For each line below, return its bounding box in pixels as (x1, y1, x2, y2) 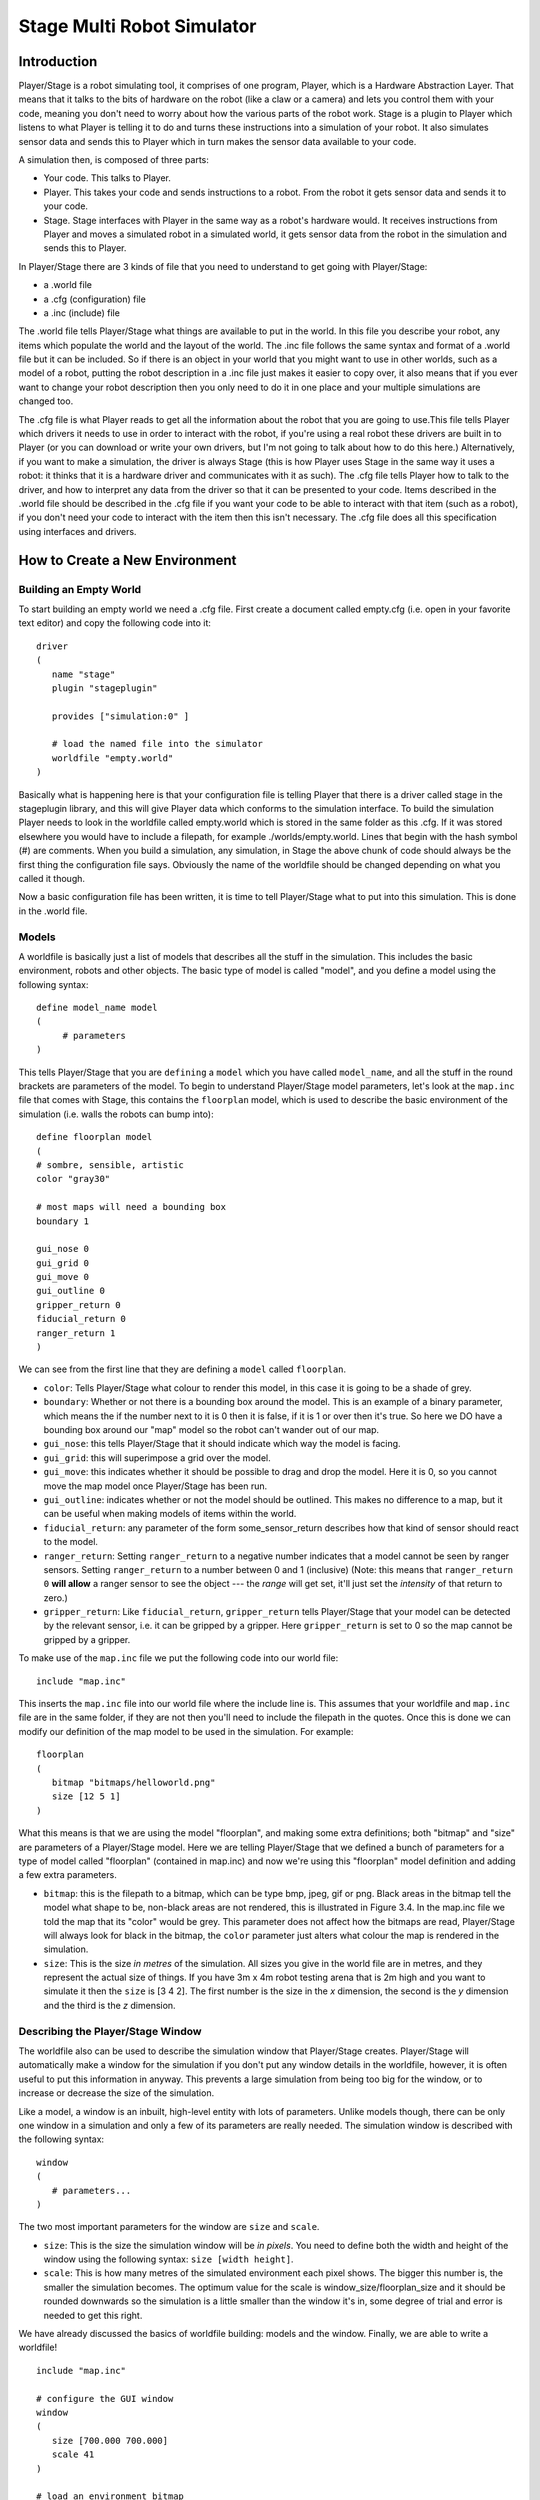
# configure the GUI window (36, 2393, 174, 2404)
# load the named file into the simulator (51, 738, 264, 750)
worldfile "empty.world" (51, 752, 174, 764)
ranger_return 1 (36, 1327, 116, 1339)
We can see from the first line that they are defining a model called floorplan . (18, 1363, 347, 1375)
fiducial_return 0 (36, 1313, 127, 1325)
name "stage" (51, 668, 116, 680)
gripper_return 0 (36, 1299, 121, 1310)
